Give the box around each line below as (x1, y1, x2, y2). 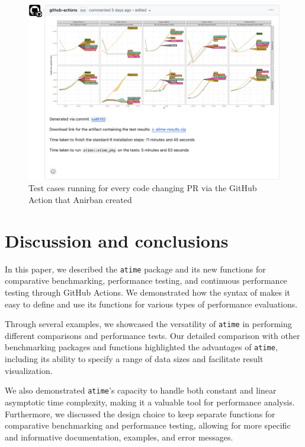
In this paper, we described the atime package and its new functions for (5, 262, 266, 275)
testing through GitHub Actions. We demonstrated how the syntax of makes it (5, 286, 291, 298)
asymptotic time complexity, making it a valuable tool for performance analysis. (5, 395, 295, 408)
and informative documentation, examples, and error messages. (5, 430, 233, 443)
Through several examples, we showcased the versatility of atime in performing (5, 318, 292, 330)
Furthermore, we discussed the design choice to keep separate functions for (5, 407, 275, 420)
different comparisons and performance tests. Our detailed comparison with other (5, 329, 300, 341)
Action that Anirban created (28, 194, 132, 205)
